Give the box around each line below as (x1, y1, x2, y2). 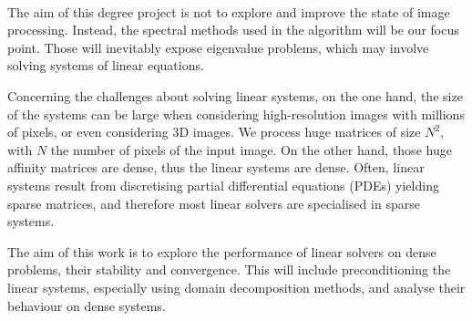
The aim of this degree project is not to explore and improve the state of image (7, 2, 450, 21)
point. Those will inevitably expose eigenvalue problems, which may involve (7, 37, 429, 57)
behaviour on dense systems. (7, 295, 166, 315)
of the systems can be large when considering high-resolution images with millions (7, 104, 465, 123)
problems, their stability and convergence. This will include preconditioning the (7, 260, 451, 279)
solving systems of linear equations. (7, 56, 204, 75)
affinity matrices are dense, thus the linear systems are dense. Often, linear (7, 158, 425, 177)
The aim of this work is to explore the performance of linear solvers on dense (7, 242, 436, 261)
